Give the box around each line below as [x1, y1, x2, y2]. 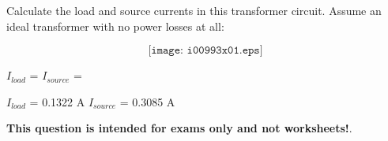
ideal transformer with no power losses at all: [6, 17, 224, 34]
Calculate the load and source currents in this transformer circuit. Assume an [6, 2, 382, 18]
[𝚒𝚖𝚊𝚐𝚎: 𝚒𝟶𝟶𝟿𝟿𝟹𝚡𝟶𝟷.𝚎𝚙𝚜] [148, 45, 263, 57]
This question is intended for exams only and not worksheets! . [6, 120, 352, 136]
